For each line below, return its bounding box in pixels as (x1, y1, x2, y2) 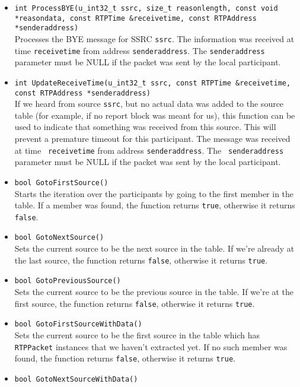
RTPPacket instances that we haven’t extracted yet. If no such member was (14, 340, 288, 353)
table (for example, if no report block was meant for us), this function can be (14, 109, 295, 121)
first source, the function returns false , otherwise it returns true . (14, 297, 255, 309)
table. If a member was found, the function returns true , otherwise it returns (14, 199, 295, 211)
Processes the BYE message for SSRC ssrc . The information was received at (14, 32, 295, 45)
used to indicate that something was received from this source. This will (14, 120, 276, 133)
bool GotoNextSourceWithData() (14, 375, 138, 383)
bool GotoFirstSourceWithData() (14, 320, 142, 329)
